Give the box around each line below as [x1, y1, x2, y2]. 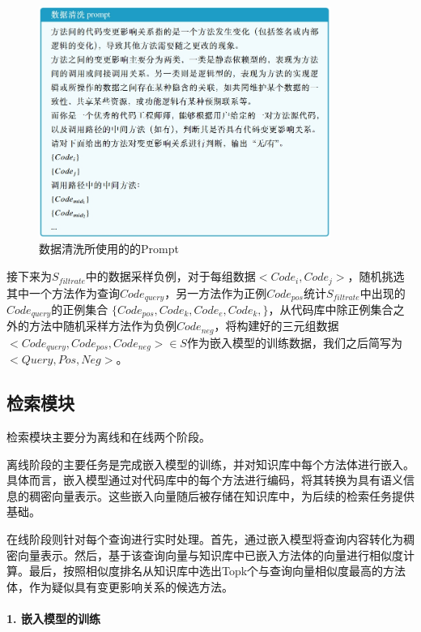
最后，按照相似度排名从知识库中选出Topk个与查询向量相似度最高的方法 [28, 562, 406, 579]
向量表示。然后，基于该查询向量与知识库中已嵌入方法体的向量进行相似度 [17, 546, 403, 563]
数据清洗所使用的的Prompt [39, 240, 179, 257]
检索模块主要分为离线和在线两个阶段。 [6, 428, 210, 445]
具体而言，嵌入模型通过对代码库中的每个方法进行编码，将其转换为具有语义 [6, 471, 403, 488]
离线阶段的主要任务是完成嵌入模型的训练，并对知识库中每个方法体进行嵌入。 [6, 455, 415, 472]
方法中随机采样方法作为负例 [28, 317, 176, 334]
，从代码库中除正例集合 [268, 300, 393, 317]
